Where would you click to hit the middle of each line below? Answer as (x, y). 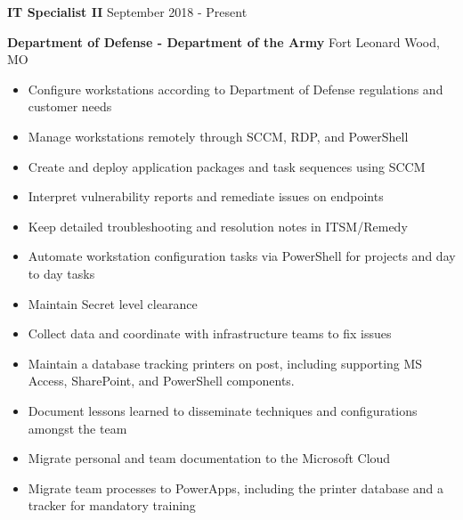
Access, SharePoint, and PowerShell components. (161, 381)
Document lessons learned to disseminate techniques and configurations (223, 410)
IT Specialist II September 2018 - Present (127, 12)
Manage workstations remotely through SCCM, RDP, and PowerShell (218, 136)
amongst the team (77, 428)
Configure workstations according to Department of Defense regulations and (236, 89)
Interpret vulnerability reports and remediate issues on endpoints (206, 196)
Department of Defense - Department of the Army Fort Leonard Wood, (223, 41)
